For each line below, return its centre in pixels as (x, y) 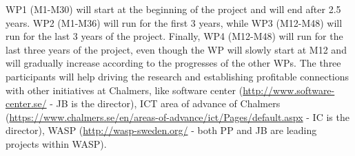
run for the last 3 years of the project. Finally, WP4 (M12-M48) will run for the (174, 36)
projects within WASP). (56, 143)
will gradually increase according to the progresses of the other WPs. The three (173, 63)
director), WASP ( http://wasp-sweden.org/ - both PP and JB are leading (161, 130)
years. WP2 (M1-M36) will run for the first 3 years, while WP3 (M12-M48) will (174, 22)
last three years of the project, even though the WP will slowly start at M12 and (176, 49)
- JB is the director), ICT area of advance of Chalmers (165, 103)
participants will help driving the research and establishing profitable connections (177, 76)
